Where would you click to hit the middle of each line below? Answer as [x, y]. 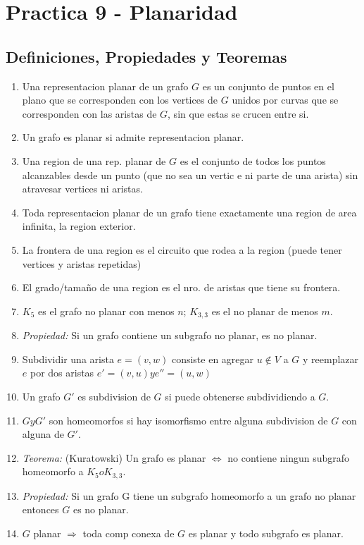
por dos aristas [62, 373]
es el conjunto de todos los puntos [253, 160]
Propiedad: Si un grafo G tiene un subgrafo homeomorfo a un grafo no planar [189, 495]
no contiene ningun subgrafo [289, 457]
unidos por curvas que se [285, 100]
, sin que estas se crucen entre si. [238, 113]
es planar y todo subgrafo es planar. [266, 533]
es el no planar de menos [265, 311]
